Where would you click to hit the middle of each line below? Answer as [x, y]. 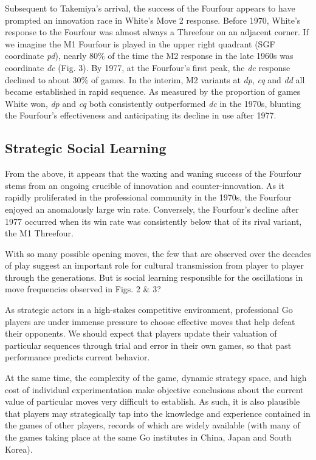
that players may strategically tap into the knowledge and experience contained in [158, 413]
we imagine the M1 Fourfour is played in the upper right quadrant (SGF [140, 43]
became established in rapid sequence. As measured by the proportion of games [153, 91]
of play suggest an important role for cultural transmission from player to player [154, 265]
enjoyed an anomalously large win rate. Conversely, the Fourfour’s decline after [152, 209]
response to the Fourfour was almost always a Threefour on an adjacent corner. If [157, 32]
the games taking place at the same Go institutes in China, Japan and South [148, 437]
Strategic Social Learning [86, 148]
